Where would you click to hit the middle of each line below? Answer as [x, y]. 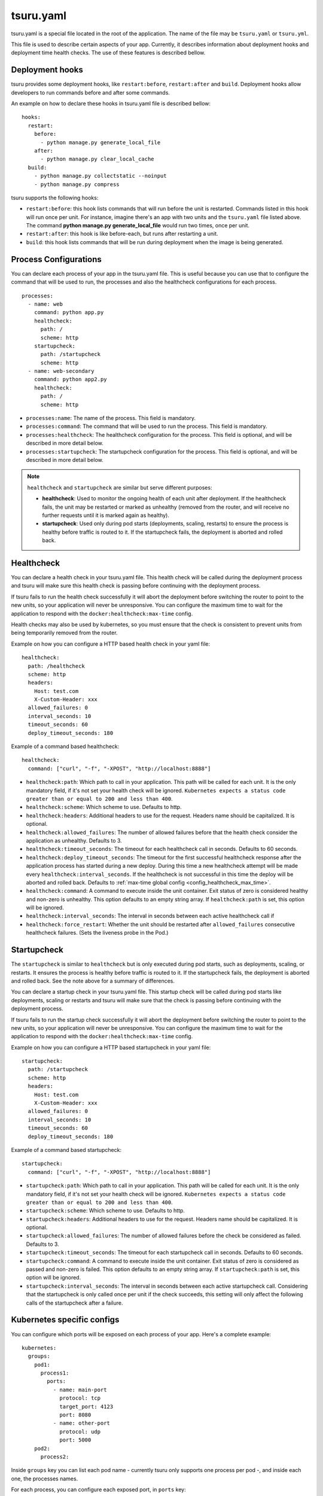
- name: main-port [80, 1389]
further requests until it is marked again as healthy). [106, 515]
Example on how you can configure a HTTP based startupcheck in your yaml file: [111, 1047]
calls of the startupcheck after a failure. [74, 1303]
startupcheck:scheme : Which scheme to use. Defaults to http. [106, 1211]
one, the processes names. [45, 1479]
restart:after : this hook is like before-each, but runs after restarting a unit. [122, 234]
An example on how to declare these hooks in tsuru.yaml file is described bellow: [111, 104]
